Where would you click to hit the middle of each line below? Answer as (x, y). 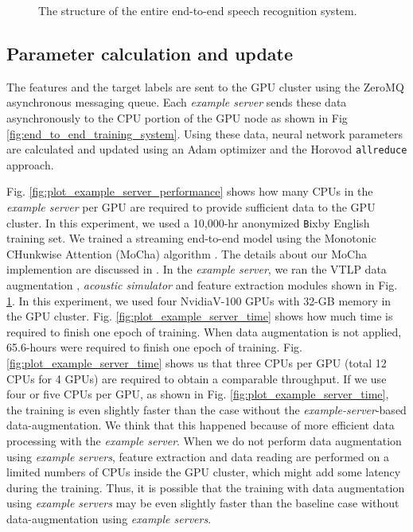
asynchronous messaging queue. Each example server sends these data (177, 102)
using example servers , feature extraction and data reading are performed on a (198, 456)
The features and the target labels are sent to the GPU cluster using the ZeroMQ (205, 86)
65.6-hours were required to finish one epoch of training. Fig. (154, 347)
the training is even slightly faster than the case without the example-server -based (206, 409)
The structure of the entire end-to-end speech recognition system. (198, 10)
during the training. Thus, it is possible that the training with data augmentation (206, 487)
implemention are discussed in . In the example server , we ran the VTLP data (197, 269)
